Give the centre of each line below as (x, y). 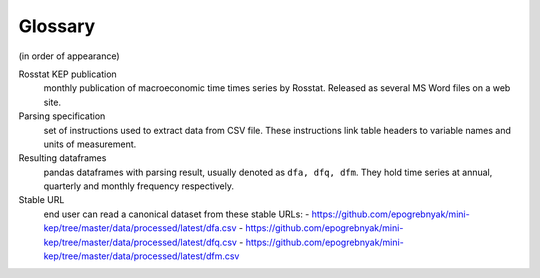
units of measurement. (90, 144)
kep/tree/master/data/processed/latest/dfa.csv (140, 228)
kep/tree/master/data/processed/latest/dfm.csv (141, 256)
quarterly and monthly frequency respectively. (139, 186)
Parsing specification (62, 116)
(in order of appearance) (69, 56)
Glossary (57, 26)
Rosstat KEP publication (67, 74)
